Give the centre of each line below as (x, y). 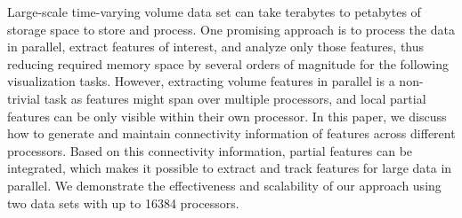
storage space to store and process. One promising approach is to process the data (231, 29)
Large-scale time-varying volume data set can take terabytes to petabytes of (214, 12)
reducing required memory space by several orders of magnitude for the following (228, 63)
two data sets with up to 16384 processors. (123, 202)
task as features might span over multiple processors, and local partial (235, 98)
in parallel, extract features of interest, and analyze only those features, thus (216, 47)
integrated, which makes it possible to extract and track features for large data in (230, 168)
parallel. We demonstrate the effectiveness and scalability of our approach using (224, 185)
